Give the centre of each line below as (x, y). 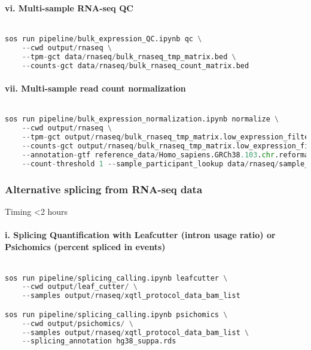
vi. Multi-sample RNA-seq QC (69, 7)
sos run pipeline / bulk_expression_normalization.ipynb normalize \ (142, 119)
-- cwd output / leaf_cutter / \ (80, 287)
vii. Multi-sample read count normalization (95, 88)
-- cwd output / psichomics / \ (77, 323)
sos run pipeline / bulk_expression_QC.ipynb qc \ (103, 39)
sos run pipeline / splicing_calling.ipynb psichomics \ (116, 314)
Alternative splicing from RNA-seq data (104, 189)
